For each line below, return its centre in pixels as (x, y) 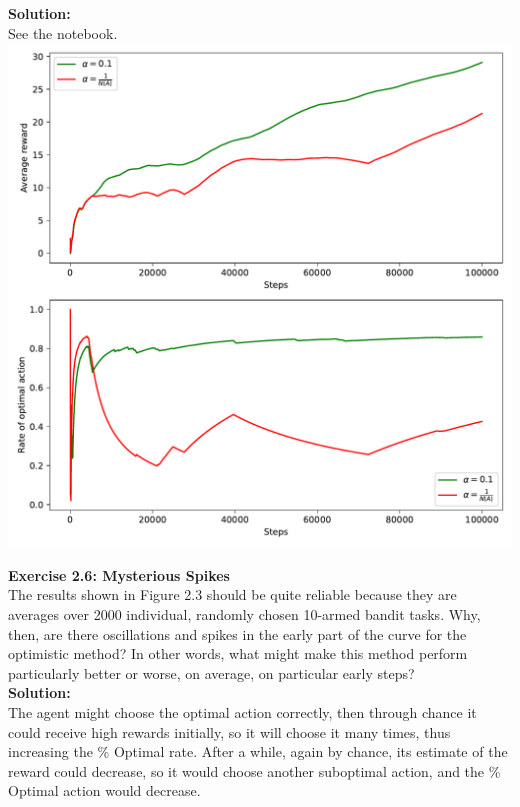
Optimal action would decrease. (104, 790)
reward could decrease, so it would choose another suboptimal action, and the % (254, 770)
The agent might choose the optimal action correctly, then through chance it (242, 711)
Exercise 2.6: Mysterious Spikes (119, 574)
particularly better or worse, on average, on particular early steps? (211, 672)
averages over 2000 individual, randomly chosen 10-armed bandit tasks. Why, (244, 613)
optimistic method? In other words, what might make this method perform (238, 653)
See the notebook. (63, 32)
